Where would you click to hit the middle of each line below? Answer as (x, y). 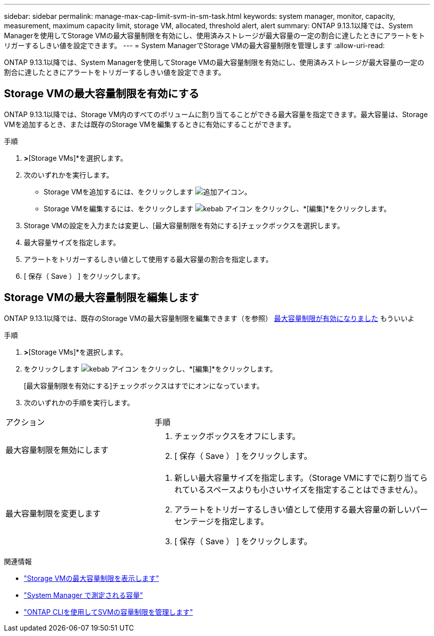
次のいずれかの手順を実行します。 (79, 402)
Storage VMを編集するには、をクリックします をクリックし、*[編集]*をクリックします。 (217, 208)
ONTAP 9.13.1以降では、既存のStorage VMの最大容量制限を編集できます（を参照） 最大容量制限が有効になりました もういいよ (209, 318)
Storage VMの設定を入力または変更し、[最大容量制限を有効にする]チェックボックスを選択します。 (184, 225)
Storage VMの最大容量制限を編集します (102, 298)
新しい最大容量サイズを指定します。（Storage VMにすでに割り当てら (301, 477)
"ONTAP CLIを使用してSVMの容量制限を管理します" (108, 612)
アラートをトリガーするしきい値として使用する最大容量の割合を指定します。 (148, 259)
